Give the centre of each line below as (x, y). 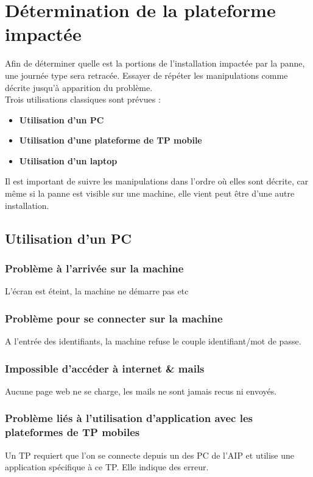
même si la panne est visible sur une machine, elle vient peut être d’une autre (150, 193)
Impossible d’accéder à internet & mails (105, 368)
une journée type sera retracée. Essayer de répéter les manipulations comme (146, 75)
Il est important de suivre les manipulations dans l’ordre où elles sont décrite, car (157, 181)
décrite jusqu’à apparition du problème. (79, 87)
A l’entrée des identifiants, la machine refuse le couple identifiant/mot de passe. (153, 341)
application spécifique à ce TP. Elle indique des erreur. (107, 467)
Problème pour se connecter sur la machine (114, 318)
